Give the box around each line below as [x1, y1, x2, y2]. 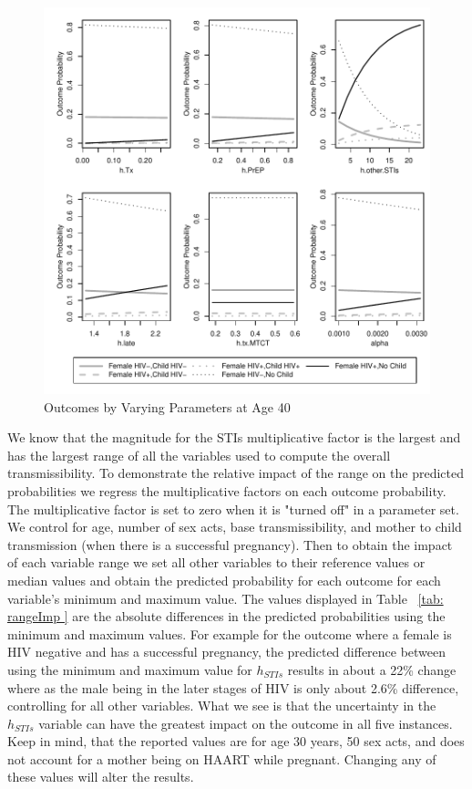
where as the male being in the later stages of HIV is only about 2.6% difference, [7, 678, 459, 697]
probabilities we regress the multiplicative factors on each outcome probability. [7, 481, 446, 500]
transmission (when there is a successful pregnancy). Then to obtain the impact [7, 535, 453, 554]
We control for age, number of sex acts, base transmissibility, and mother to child [7, 517, 462, 536]
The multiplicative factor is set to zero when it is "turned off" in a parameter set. [7, 499, 459, 518]
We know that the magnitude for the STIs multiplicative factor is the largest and [7, 428, 461, 447]
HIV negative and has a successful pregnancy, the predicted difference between [7, 642, 446, 661]
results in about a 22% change [287, 659, 457, 679]
